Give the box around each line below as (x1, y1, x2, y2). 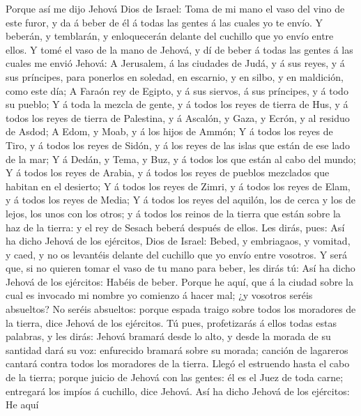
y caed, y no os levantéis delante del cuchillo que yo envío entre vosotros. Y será (6, 247, 348, 261)
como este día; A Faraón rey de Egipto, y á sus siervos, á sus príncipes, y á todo (6, 83, 348, 98)
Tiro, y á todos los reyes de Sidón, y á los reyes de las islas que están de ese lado (6, 137, 350, 152)
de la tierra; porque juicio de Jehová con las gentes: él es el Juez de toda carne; (6, 370, 344, 385)
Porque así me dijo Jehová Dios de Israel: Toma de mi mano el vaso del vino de (6, 1, 345, 15)
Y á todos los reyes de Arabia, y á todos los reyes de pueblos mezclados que (6, 165, 330, 180)
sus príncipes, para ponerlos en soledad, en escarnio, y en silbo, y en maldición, (6, 69, 344, 84)
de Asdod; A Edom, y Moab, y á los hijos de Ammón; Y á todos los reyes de (6, 124, 333, 139)
